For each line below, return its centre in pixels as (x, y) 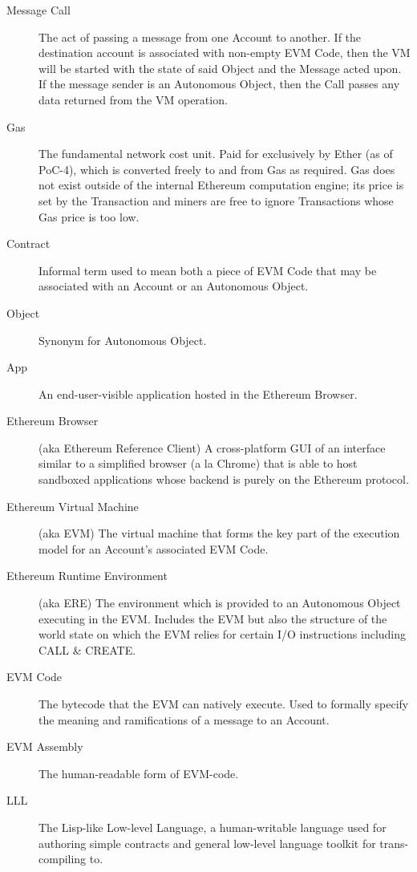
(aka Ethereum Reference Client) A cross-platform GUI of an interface (212, 447)
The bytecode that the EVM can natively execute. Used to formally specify (224, 704)
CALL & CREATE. (87, 649)
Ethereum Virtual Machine (73, 506)
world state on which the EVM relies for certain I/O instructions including (223, 634)
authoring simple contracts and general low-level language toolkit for (207, 843)
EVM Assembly (45, 746)
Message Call (38, 10)
